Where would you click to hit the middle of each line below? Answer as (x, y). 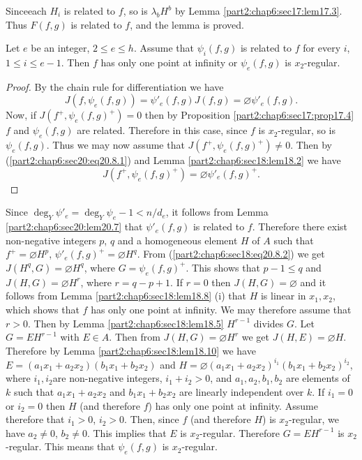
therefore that (35, 419)
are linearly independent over (242, 391)
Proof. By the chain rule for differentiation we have (115, 86)
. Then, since (152, 419)
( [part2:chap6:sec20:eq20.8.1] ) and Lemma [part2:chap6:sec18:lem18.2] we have (173, 160)
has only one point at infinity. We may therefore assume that (221, 309)
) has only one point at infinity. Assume (233, 405)
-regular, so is (307, 130)
